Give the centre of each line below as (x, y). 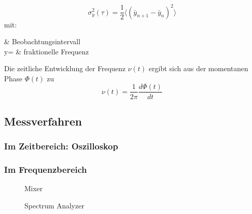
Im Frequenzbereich (46, 170)
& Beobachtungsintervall (42, 41)
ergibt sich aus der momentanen (198, 68)
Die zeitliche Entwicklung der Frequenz (65, 68)
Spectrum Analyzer (54, 205)
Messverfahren (43, 121)
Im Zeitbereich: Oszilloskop (61, 146)
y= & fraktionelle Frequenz (46, 51)
